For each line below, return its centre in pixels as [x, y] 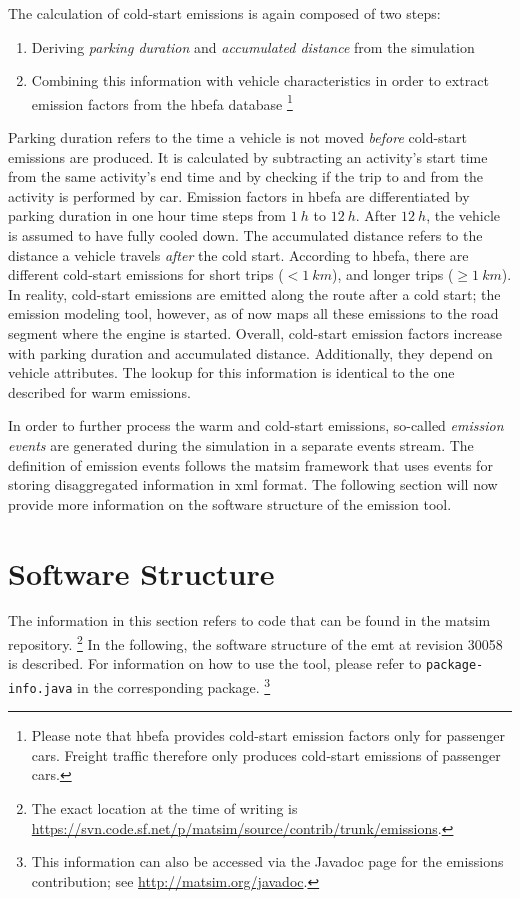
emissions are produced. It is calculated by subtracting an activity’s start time [248, 156]
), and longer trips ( [392, 274]
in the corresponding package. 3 [174, 685]
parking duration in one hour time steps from [147, 215]
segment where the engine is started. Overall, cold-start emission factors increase [255, 332]
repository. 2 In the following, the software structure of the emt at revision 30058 [255, 642]
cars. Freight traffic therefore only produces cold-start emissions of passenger [266, 754]
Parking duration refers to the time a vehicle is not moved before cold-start [237, 137]
